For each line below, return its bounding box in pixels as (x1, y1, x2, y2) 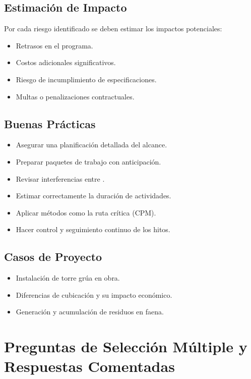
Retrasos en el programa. (16, 40, 93, 50)
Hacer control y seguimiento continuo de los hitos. (16, 224, 170, 235)
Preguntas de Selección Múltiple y (4, 336, 247, 357)
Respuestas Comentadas (4, 356, 175, 376)
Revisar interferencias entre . (16, 173, 105, 184)
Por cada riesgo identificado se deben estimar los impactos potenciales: (4, 23, 222, 34)
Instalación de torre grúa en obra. (16, 273, 120, 283)
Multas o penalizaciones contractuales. (16, 91, 135, 101)
